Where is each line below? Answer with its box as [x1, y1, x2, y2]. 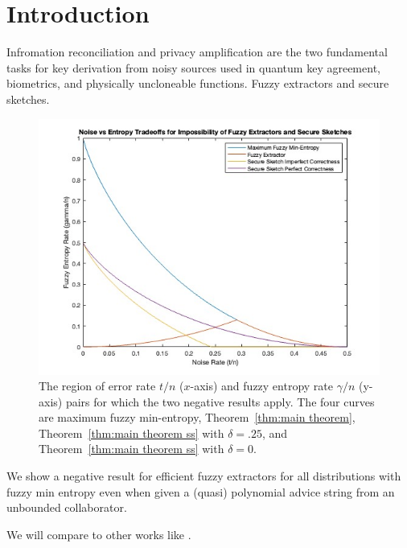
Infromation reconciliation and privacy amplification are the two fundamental [6, 43, 388, 60]
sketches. [6, 90, 50, 107]
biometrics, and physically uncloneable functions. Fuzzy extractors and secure [6, 75, 389, 92]
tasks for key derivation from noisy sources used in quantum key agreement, [6, 59, 380, 76]
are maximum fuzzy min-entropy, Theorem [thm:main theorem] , [39, 409, 356, 426]
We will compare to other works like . [6, 525, 191, 542]
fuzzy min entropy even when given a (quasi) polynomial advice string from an [6, 483, 395, 500]
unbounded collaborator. [6, 499, 127, 516]
